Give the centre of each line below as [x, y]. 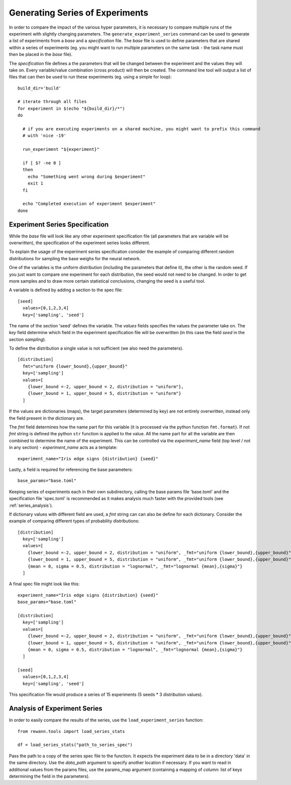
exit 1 [35, 183]
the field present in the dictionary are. [47, 418]
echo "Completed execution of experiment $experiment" [89, 204]
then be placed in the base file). [41, 54]
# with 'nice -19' [44, 136]
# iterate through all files [52, 102]
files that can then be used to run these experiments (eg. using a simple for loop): [90, 77]
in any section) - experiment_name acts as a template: [63, 447]
